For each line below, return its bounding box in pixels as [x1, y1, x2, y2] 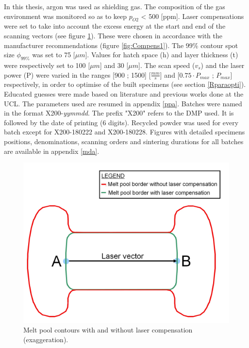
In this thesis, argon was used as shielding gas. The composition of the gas [4, 1, 225, 11]
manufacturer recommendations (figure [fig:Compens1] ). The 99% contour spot [4, 40, 238, 50]
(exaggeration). [23, 334, 68, 344]
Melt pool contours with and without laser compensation [23, 325, 193, 335]
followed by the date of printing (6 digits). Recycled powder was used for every [4, 117, 239, 127]
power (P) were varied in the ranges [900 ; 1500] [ [4, 69, 151, 80]
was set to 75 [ [32, 50, 75, 60]
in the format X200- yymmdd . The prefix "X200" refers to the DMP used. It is [4, 108, 234, 118]
